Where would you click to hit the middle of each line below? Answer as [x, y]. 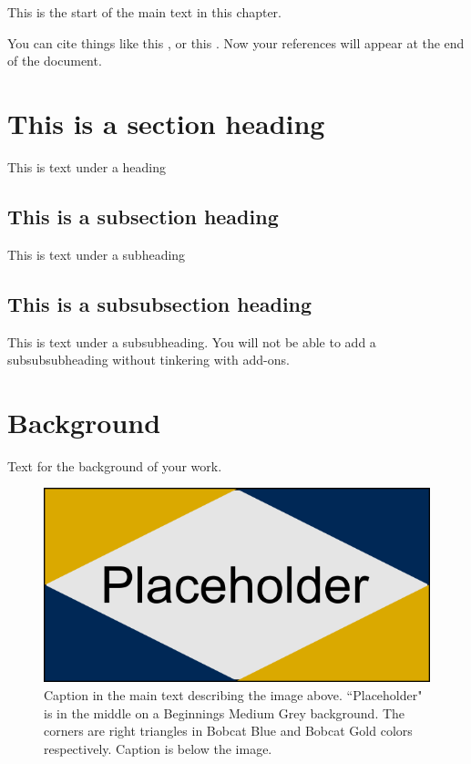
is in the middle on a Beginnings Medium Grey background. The [225, 712]
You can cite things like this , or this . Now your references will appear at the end [236, 42]
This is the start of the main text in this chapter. [144, 12]
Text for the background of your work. [115, 465]
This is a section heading [166, 123]
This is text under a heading [87, 166]
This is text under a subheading [97, 254]
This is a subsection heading [143, 216]
